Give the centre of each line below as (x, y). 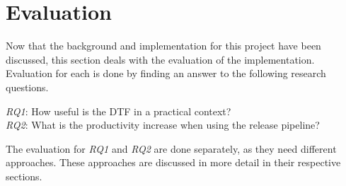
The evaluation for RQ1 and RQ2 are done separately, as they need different (171, 148)
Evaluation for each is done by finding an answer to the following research (166, 73)
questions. (27, 87)
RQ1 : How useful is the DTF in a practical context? (119, 111)
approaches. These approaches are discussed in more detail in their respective (173, 162)
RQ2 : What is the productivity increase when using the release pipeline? (163, 125)
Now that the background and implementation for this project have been (163, 46)
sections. (24, 176)
